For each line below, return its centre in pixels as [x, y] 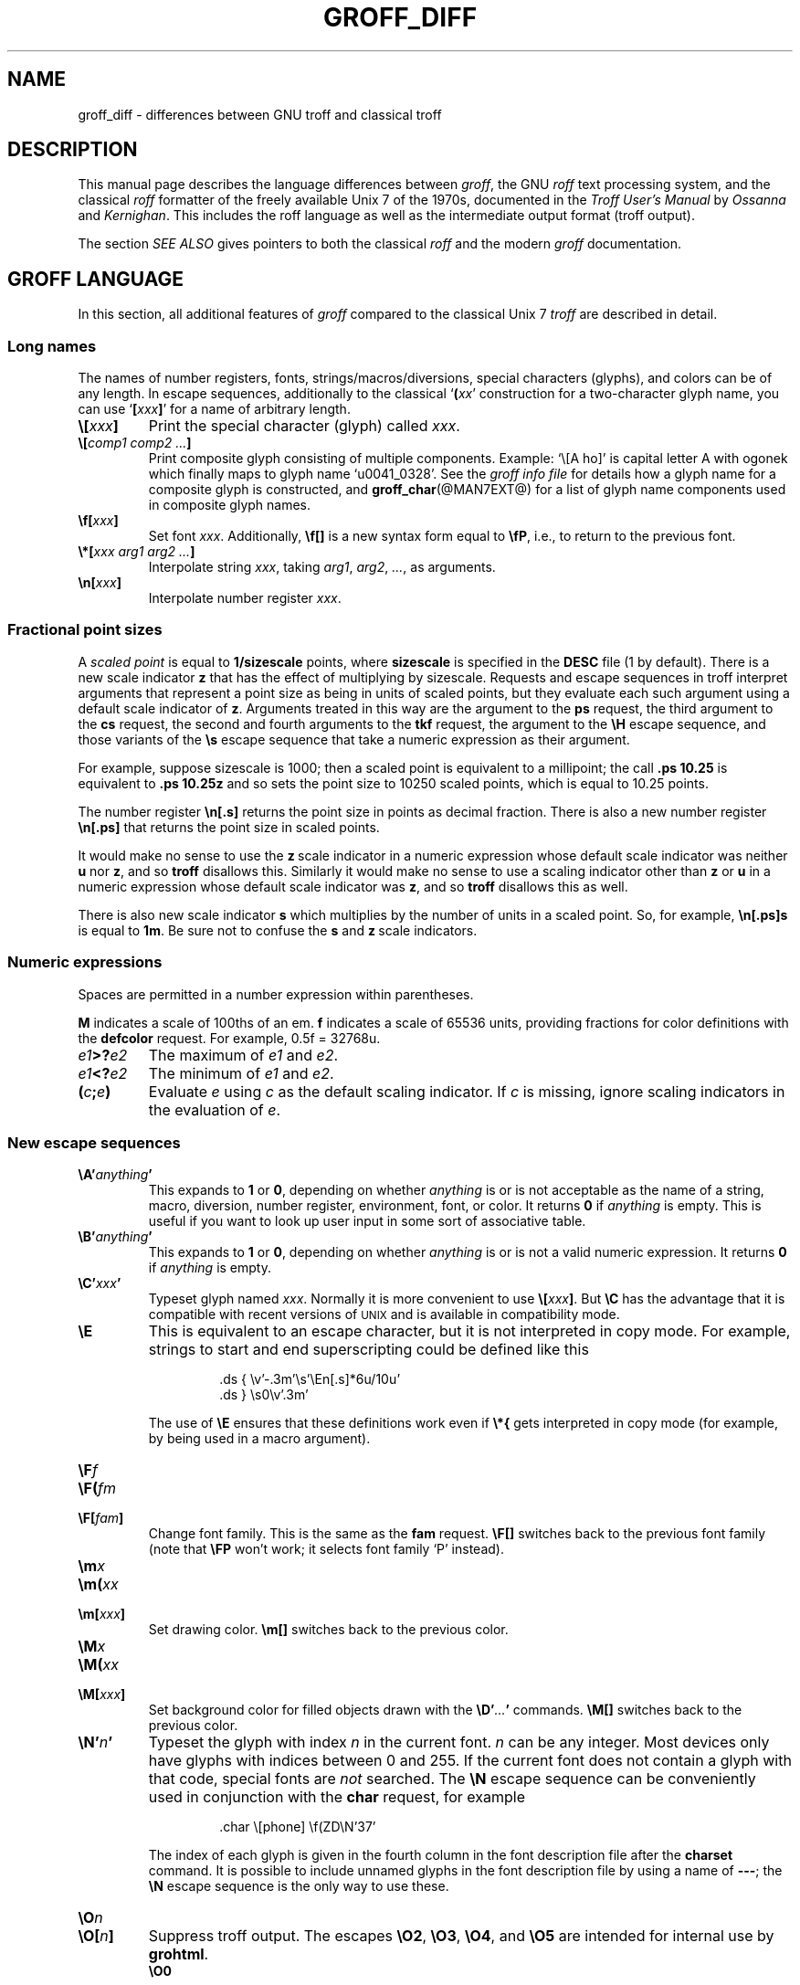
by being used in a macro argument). [259, 1439]
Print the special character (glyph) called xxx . [304, 426]
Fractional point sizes [85, 630]
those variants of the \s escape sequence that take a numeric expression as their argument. [354, 739]
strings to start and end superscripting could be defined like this [368, 1350]
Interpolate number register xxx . [245, 598]
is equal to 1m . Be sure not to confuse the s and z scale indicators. [278, 930]
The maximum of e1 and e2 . [243, 1055]
